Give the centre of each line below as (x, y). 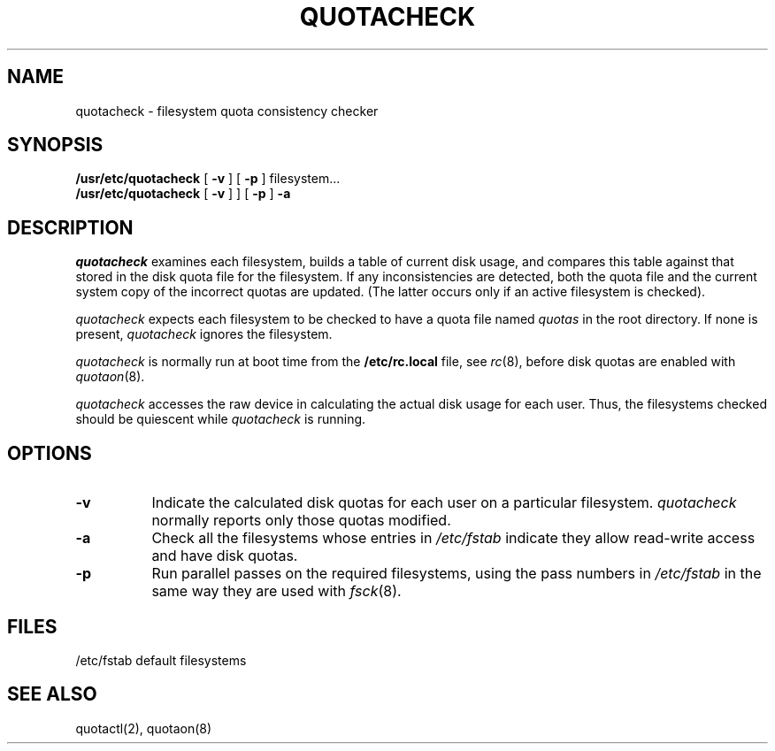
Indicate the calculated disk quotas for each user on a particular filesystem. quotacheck (444, 503)
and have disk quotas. (225, 556)
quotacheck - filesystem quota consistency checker (227, 111)
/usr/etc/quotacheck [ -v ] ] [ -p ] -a (183, 194)
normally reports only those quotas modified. (301, 521)
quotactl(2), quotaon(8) (144, 728)
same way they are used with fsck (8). (276, 591)
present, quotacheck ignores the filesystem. (204, 334)
